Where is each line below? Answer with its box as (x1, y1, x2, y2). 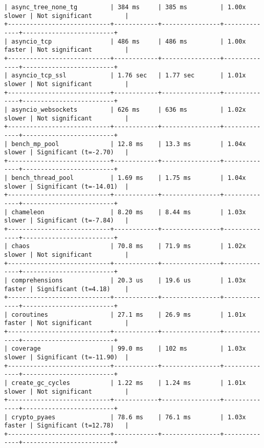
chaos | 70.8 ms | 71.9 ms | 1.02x (11, 242, 246, 250)
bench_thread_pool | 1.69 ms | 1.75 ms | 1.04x (11, 174, 246, 182)
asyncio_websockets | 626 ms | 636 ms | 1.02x (11, 106, 246, 113)
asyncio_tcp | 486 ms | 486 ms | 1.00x (11, 37, 246, 45)
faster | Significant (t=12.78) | (4, 422, 129, 430)
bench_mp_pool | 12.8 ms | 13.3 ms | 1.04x (11, 140, 246, 148)
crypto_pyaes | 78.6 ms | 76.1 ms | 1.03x (11, 413, 246, 421)
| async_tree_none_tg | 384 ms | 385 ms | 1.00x (4, 4, 246, 11)
